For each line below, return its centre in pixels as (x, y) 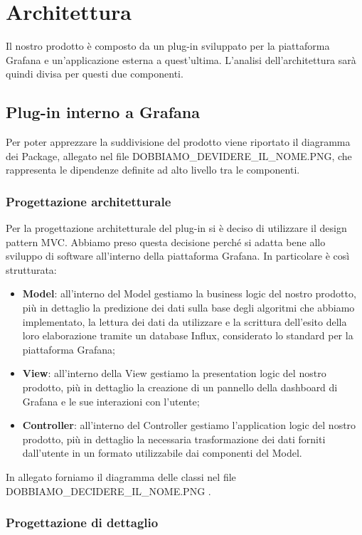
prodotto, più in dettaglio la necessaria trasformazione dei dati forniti (174, 439)
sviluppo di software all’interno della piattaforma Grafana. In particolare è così (178, 256)
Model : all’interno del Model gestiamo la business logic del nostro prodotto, (189, 293)
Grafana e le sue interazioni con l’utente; (111, 401)
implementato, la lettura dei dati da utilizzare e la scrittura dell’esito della (185, 321)
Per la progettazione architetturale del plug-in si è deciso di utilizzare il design (176, 228)
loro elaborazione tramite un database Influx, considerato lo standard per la (188, 335)
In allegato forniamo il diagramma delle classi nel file (121, 477)
